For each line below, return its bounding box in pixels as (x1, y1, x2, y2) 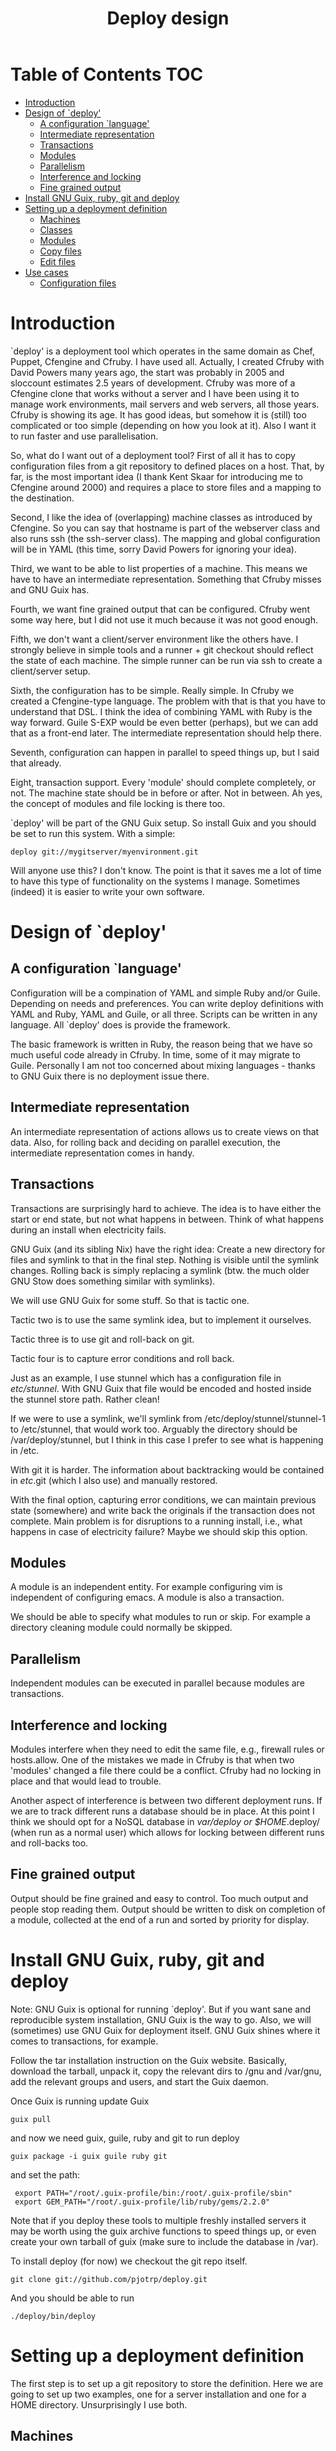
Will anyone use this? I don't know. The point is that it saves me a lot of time (10, 864, 322, 876)
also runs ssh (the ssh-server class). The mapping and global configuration (10, 532, 321, 544)
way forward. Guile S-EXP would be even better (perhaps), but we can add (10, 716, 319, 728)
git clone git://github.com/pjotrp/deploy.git (10, 2274, 208, 2284)
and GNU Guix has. (10, 583, 90, 596)
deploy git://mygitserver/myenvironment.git (10, 847, 199, 857)
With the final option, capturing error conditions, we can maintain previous (10, 1493, 317, 1506)
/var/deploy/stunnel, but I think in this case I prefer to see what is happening (10, 1433, 324, 1446)
